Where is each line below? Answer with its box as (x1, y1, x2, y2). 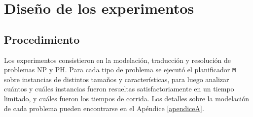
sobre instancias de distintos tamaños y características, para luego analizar (4, 74, 229, 84)
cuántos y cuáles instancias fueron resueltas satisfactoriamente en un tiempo (4, 84, 234, 94)
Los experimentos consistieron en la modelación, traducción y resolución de (4, 55, 231, 65)
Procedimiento (4, 31, 80, 47)
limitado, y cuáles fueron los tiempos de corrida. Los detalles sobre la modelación (4, 93, 250, 104)
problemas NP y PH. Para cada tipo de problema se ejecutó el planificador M (4, 64, 236, 75)
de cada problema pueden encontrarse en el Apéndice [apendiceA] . (4, 103, 204, 113)
